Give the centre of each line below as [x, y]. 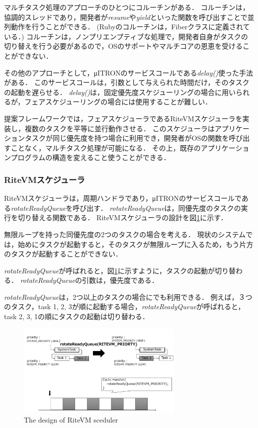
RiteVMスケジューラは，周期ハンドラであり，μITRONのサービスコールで [123, 198]
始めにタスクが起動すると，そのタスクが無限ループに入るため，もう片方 [135, 244]
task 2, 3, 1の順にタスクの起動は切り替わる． [77, 316]
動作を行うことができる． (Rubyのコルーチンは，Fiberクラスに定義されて [130, 27]
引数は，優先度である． [120, 280]
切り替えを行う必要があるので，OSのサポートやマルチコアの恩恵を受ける [124, 46]
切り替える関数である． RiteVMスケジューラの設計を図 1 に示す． [123, 217]
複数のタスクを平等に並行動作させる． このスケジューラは [120, 128]
